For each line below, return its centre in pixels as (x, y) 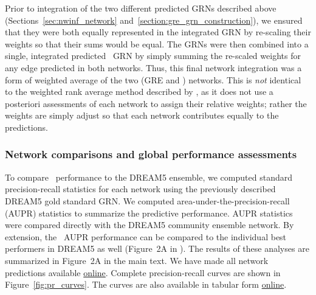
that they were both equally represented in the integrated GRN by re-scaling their (158, 32)
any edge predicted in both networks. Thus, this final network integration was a (153, 67)
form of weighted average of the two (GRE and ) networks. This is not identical (153, 79)
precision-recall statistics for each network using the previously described (140, 189)
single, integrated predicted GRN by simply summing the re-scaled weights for (153, 56)
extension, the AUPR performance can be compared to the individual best (146, 236)
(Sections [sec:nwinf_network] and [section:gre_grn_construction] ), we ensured (154, 20)
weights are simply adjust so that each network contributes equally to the (142, 115)
